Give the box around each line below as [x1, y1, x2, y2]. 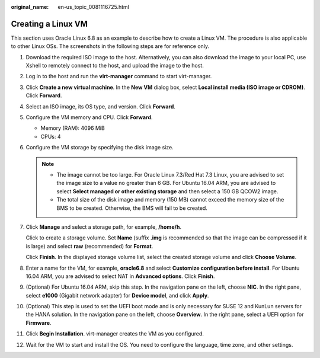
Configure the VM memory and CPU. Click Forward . [25, 114, 153, 121]
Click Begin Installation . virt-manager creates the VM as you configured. [25, 330, 204, 337]
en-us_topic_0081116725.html [57, 4, 130, 10]
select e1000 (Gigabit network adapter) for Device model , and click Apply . [25, 292, 209, 299]
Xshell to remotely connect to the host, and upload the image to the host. [25, 62, 204, 69]
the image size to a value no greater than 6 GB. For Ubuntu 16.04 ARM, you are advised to [56, 180, 276, 187]
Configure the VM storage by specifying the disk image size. [25, 144, 174, 151]
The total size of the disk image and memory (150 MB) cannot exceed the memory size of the [56, 196, 284, 203]
